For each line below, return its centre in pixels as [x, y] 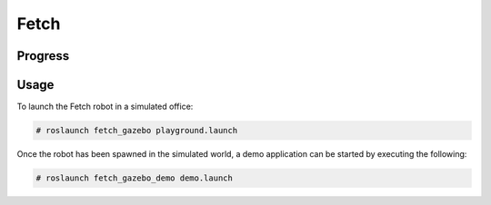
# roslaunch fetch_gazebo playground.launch [137, 131]
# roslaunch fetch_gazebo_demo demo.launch [135, 178]
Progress [43, 56]
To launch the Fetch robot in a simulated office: [105, 107]
